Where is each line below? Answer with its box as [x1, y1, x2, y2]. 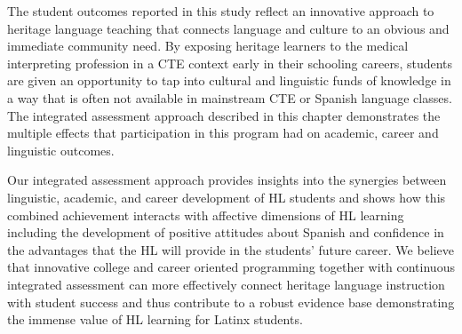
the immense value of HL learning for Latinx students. [7, 310, 303, 329]
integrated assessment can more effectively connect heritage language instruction [7, 274, 445, 293]
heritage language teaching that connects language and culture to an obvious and [7, 19, 450, 37]
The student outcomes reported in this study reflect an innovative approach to [7, 2, 434, 20]
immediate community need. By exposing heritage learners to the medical [7, 36, 409, 55]
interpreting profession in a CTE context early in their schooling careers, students [7, 53, 453, 72]
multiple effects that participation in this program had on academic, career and [7, 123, 439, 142]
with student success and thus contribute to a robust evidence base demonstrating [7, 292, 455, 311]
